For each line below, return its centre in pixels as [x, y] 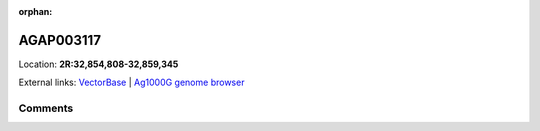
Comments [46, 108]
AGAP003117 [60, 40]
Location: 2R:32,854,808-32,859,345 [98, 64]
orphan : [35, 11]
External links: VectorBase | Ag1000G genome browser [131, 82]
